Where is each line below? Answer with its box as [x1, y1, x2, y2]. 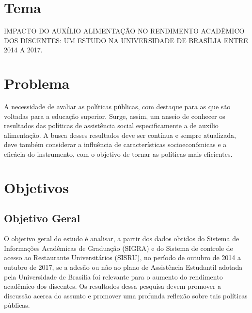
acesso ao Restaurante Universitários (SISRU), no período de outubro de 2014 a [4, 252, 241, 263]
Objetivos [4, 177, 69, 197]
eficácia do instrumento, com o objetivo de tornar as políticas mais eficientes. [4, 149, 233, 159]
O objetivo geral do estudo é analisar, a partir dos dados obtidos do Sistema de [4, 233, 239, 244]
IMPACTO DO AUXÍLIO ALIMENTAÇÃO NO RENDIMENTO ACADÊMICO [4, 26, 245, 36]
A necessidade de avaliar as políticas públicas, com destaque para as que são [4, 101, 231, 112]
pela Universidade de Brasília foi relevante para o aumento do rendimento [4, 271, 223, 281]
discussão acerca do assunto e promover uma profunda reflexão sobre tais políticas [4, 290, 248, 300]
